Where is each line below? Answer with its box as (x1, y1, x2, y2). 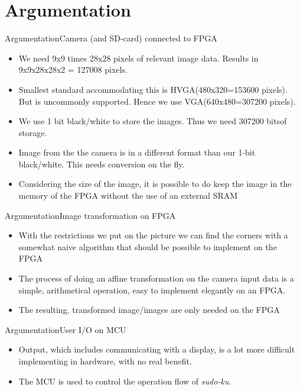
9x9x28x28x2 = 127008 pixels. (18, 63, 128, 76)
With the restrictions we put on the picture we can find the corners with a (18, 229, 288, 241)
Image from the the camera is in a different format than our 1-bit (18, 146, 256, 159)
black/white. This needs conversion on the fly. (18, 157, 185, 170)
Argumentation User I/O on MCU (5, 323, 126, 335)
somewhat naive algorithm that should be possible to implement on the (18, 240, 277, 253)
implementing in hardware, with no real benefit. (18, 355, 192, 367)
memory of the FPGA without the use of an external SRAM (18, 189, 238, 202)
